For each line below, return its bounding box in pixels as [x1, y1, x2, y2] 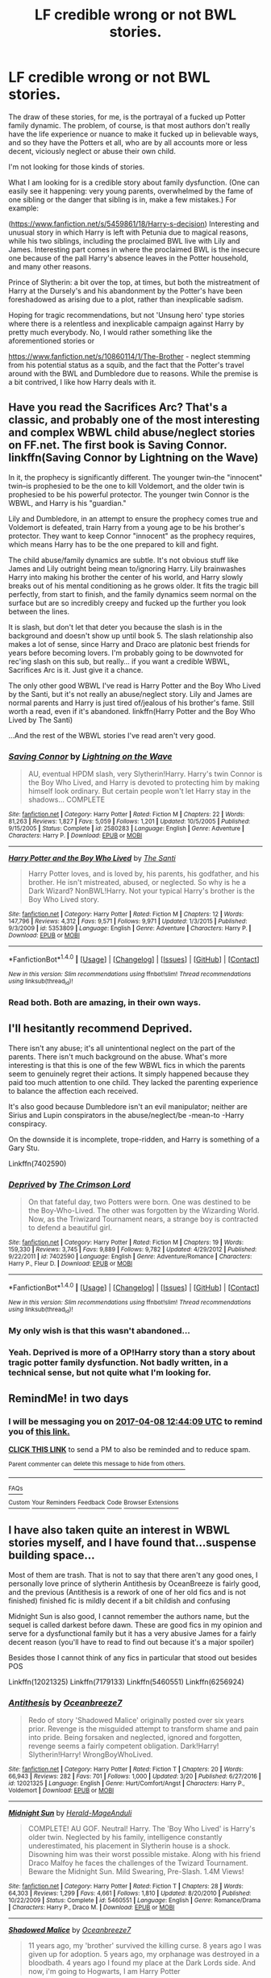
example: [8, 203, 39, 213]
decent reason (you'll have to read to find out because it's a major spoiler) [8, 1637, 255, 1646]
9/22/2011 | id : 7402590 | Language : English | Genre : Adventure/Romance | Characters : [8, 1253, 252, 1261]
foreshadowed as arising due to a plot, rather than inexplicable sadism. [8, 294, 244, 304]
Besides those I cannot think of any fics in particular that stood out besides [8, 1652, 257, 1663]
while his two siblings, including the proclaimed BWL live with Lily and [8, 236, 240, 245]
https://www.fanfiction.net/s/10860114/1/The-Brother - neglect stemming [8, 351, 251, 361]
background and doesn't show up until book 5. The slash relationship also [8, 631, 254, 641]
